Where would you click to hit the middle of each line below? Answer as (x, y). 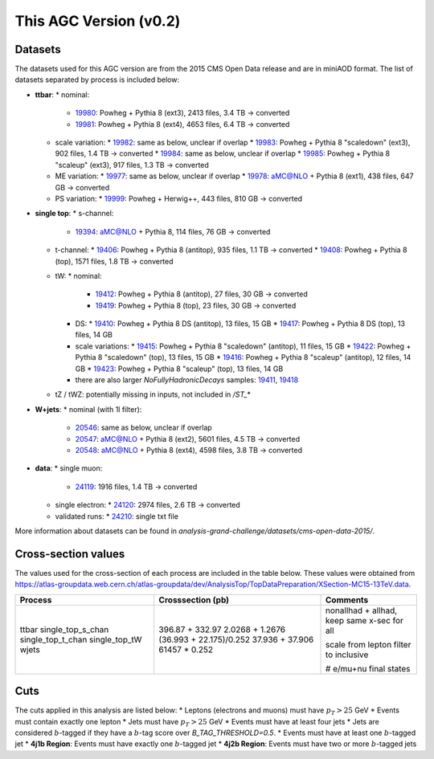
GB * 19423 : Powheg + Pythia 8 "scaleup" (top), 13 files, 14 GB (179, 369)
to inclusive (347, 655)
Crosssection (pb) (194, 600)
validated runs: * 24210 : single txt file (117, 516)
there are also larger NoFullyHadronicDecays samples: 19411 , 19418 (187, 380)
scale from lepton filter (368, 644)
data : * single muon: (69, 468)
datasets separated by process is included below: (97, 80)
